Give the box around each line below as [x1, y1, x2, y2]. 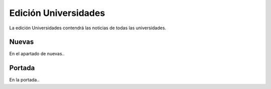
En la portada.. [9, 77, 40, 83]
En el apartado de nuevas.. [9, 51, 65, 57]
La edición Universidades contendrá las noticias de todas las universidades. [9, 25, 167, 31]
